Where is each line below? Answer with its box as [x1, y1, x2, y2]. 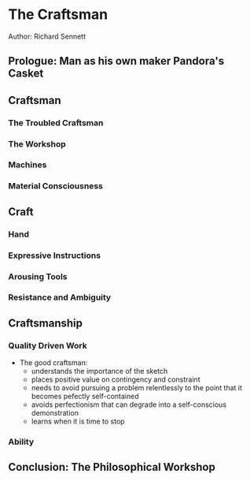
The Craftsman [8, 6, 108, 24]
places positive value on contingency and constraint [31, 375, 200, 384]
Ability [8, 436, 35, 447]
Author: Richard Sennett [8, 32, 86, 41]
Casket [8, 67, 44, 80]
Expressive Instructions [8, 250, 101, 261]
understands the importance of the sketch [31, 367, 168, 376]
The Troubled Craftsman [8, 117, 104, 128]
